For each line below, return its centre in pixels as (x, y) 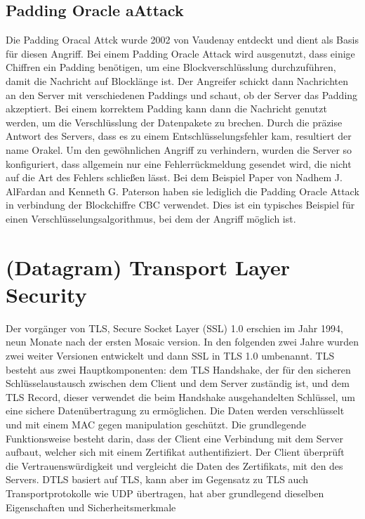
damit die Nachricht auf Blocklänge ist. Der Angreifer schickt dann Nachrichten (177, 80)
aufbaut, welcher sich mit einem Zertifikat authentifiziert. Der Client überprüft (175, 452)
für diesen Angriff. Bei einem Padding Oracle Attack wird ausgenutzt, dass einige (180, 53)
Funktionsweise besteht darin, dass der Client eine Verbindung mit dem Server (175, 438)
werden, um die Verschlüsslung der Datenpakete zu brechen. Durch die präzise (174, 122)
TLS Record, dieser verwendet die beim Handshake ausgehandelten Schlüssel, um (180, 396)
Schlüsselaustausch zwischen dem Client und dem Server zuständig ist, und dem (178, 383)
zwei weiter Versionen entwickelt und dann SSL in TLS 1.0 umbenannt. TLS (170, 356)
